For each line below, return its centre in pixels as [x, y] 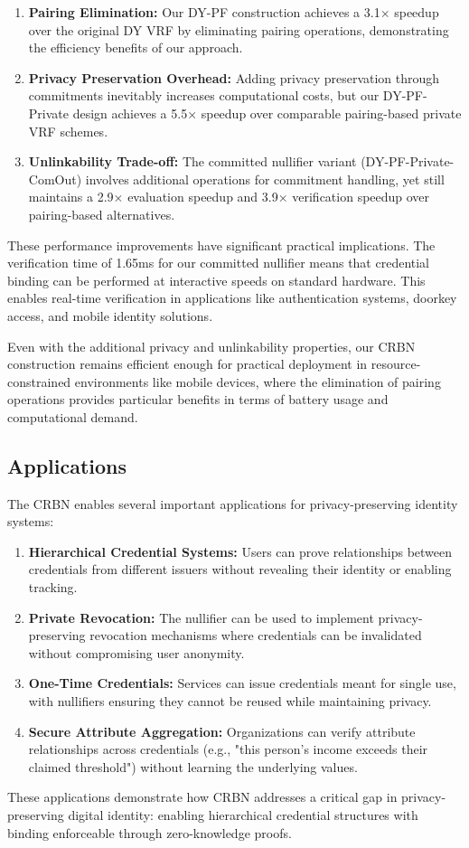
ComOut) [55, 179]
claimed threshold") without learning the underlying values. [193, 766]
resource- [396, 364]
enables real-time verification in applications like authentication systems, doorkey [232, 298]
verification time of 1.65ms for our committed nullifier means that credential [219, 263]
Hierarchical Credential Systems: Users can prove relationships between [240, 551]
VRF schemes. [68, 131]
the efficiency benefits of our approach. [136, 47]
